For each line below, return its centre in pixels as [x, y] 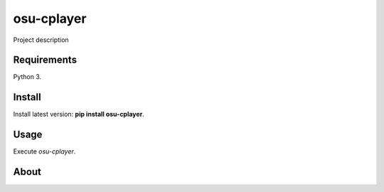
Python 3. [27, 77]
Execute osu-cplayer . [44, 151]
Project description [41, 40]
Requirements [45, 60]
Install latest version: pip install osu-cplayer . [79, 114]
